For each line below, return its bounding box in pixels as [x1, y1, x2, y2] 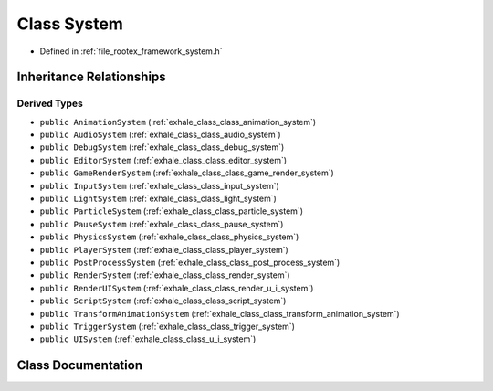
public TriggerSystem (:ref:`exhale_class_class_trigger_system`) [39, 321, 296, 332]
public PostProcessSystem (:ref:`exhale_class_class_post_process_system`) [39, 257, 341, 268]
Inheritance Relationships [16, 69, 166, 85]
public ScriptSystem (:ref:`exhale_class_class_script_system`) [39, 295, 287, 306]
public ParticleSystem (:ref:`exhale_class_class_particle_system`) [39, 206, 304, 217]
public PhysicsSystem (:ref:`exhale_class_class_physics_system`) [39, 231, 299, 242]
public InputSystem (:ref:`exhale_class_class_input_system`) [39, 180, 280, 191]
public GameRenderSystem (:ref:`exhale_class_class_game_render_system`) [39, 167, 335, 178]
